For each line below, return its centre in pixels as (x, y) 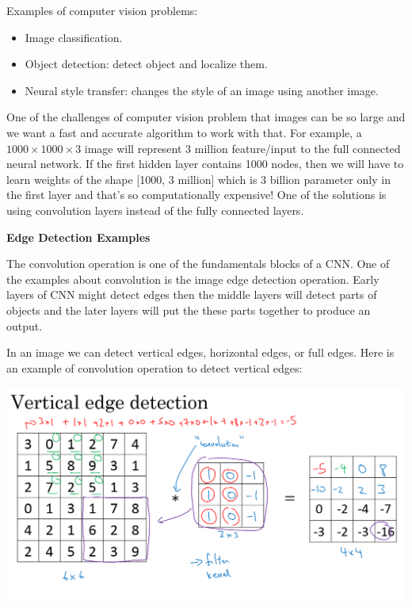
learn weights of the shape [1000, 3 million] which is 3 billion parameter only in (198, 179)
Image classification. (74, 37)
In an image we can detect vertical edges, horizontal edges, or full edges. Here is (200, 352)
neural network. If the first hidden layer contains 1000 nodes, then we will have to (205, 164)
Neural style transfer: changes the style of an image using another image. (202, 90)
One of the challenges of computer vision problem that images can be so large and (206, 117)
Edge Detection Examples (78, 237)
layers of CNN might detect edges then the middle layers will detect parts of (192, 294)
